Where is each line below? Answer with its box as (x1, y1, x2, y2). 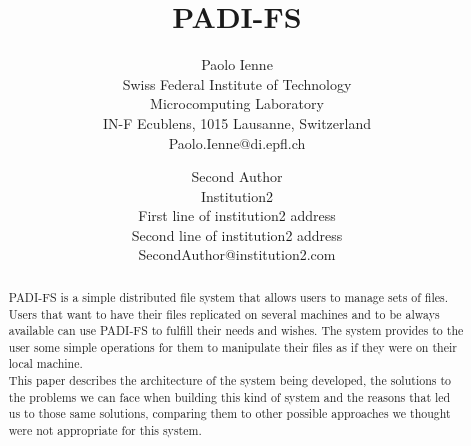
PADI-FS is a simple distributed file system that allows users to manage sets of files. (8, 288, 449, 305)
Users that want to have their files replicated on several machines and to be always (8, 305, 440, 322)
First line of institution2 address (138, 205, 336, 226)
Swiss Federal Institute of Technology (122, 73, 352, 94)
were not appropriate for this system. (8, 422, 202, 439)
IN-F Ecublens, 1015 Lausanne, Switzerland (103, 112, 371, 133)
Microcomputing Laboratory (150, 93, 324, 114)
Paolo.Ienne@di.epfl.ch (168, 132, 306, 153)
